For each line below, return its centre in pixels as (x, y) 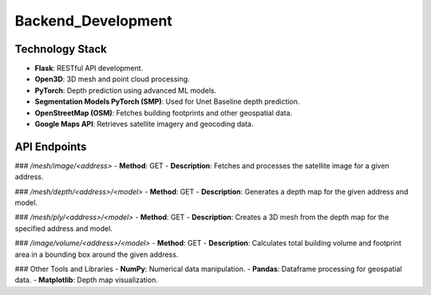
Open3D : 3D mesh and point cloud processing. (113, 79)
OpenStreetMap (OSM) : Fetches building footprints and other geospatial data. (164, 112)
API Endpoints (51, 146)
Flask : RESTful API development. (89, 69)
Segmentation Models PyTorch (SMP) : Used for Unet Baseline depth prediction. (167, 102)
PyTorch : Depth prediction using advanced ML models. (126, 90)
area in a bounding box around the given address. (97, 254)
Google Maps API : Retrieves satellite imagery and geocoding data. (144, 124)
